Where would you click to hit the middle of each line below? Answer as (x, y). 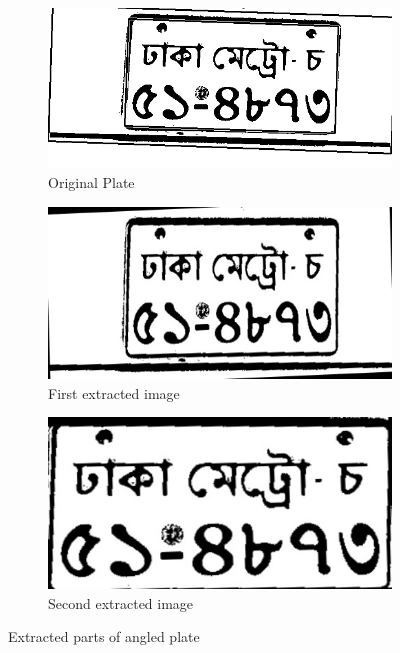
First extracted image (114, 392)
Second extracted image (121, 602)
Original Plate (91, 182)
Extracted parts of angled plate (104, 636)
